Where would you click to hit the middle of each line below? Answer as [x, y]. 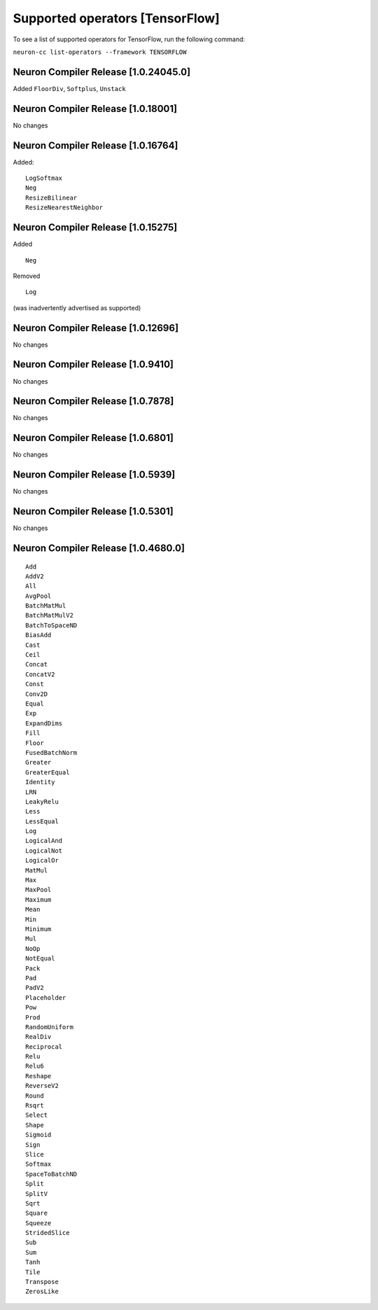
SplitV [37, 1193]
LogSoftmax [44, 178]
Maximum [38, 899]
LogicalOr [42, 860]
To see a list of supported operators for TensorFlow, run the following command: [129, 39]
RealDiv [38, 1037]
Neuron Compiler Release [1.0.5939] [94, 475]
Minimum [38, 929]
